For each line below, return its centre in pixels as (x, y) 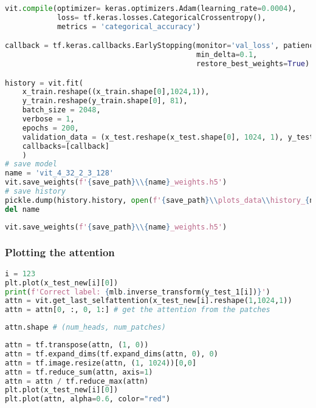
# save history (36, 192)
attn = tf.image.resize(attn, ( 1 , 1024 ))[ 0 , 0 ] (101, 363)
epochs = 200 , (50, 128)
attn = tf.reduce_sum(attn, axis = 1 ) (79, 372)
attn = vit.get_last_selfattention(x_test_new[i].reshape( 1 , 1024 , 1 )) (149, 301)
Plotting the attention (60, 252)
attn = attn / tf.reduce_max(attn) (77, 381)
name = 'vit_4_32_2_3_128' (59, 173)
